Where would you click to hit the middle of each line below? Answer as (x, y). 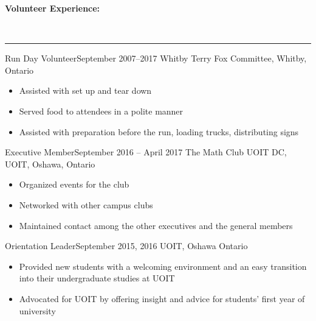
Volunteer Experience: (53, 8)
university (37, 310)
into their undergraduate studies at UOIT (97, 278)
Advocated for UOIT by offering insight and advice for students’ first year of (162, 298)
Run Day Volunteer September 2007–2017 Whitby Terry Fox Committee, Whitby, (156, 58)
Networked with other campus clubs (86, 204)
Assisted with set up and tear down (85, 90)
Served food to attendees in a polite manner (101, 111)
